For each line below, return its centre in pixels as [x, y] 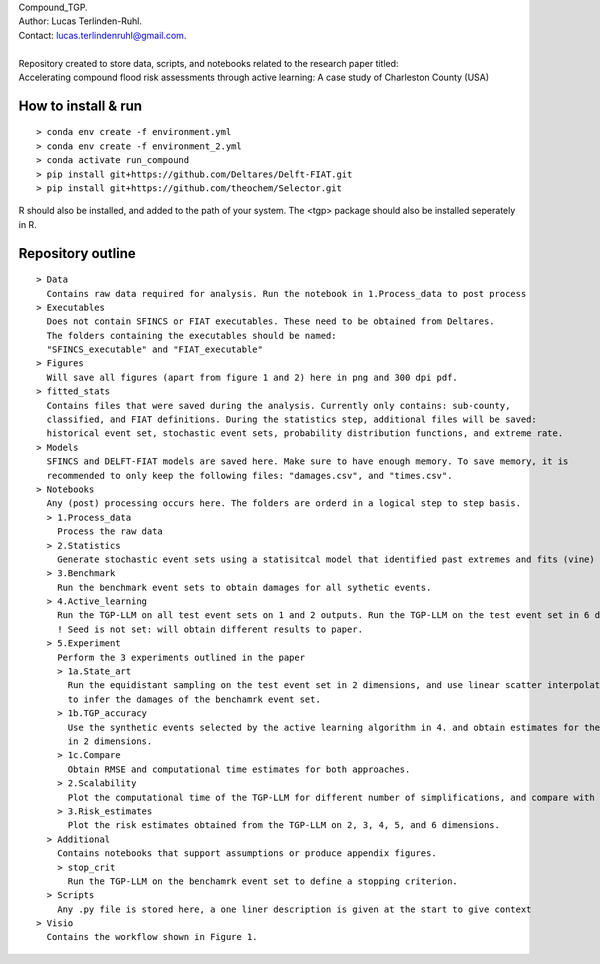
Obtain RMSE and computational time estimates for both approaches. [239, 769]
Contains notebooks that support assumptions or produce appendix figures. [246, 853]
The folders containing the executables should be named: [191, 335]
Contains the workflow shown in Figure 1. [152, 937]
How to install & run [80, 105]
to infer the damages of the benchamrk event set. [194, 699]
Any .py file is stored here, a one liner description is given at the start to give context [294, 909]
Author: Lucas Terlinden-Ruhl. [80, 21]
